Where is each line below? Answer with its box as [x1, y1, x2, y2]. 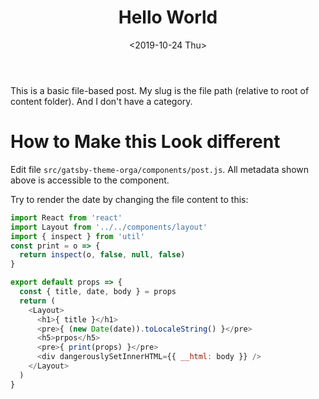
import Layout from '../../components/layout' [10, 222, 208, 232]
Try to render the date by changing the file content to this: [10, 193, 249, 205]
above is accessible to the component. [10, 174, 170, 186]
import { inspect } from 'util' [10, 231, 145, 241]
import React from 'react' [10, 212, 123, 223]
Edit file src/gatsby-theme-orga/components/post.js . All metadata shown [10, 163, 310, 175]
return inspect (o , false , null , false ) [19, 250, 186, 260]
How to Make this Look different [10, 131, 281, 153]
